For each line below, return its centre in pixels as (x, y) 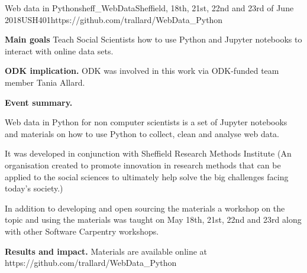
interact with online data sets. (59, 51)
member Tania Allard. (45, 82)
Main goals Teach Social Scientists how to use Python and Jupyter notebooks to (153, 39)
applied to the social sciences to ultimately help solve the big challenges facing (147, 176)
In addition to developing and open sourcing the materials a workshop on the (145, 208)
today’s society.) (34, 188)
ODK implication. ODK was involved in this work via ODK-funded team (142, 71)
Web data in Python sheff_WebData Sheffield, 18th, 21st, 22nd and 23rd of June (149, 8)
